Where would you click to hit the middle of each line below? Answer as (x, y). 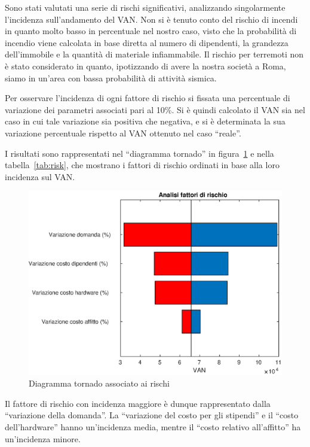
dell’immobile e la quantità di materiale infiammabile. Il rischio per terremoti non (154, 54)
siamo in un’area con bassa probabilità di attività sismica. (111, 77)
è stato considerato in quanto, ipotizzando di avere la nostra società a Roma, (145, 66)
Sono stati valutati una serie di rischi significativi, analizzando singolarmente (145, 7)
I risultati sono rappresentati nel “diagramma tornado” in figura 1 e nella (139, 153)
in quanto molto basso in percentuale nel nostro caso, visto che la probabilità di (151, 31)
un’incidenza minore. (43, 438)
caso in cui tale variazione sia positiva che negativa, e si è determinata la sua (145, 121)
